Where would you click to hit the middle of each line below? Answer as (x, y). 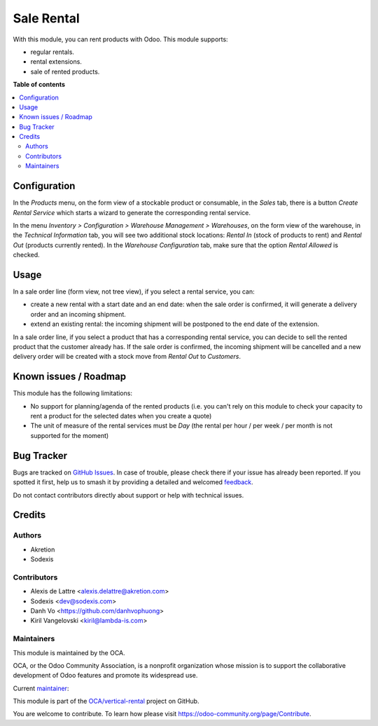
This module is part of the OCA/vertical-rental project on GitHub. (106, 701)
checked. (26, 255)
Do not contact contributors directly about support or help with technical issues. (128, 495)
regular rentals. (52, 52)
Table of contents (39, 85)
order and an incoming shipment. (78, 314)
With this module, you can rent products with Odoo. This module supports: (120, 39)
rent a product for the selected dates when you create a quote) (121, 416)
